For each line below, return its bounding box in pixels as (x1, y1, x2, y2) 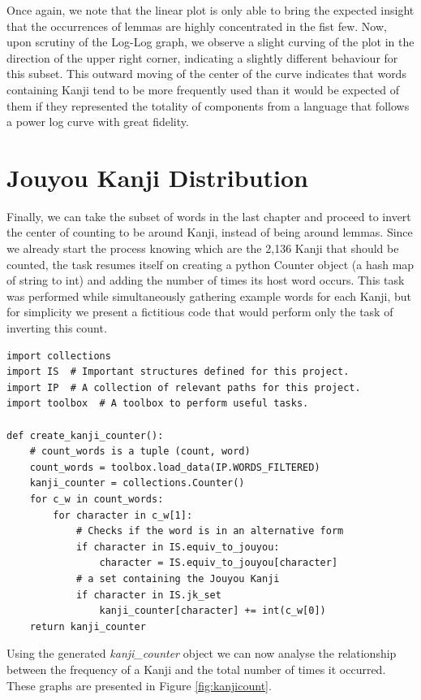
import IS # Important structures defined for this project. (6, 366, 350, 378)
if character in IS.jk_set (75, 589, 221, 601)
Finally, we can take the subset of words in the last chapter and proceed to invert (6, 207, 411, 224)
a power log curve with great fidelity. (6, 113, 189, 130)
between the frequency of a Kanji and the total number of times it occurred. (6, 660, 386, 677)
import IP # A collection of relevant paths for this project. (6, 381, 361, 393)
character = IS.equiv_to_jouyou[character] (99, 557, 338, 569)
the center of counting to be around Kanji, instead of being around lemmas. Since (6, 224, 413, 241)
